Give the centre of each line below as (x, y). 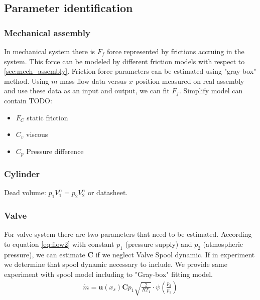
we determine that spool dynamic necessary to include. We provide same (116, 264)
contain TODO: (28, 100)
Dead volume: (25, 192)
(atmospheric (223, 244)
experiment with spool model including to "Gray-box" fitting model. (108, 274)
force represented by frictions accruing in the (176, 51)
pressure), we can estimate (45, 254)
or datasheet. (108, 192)
